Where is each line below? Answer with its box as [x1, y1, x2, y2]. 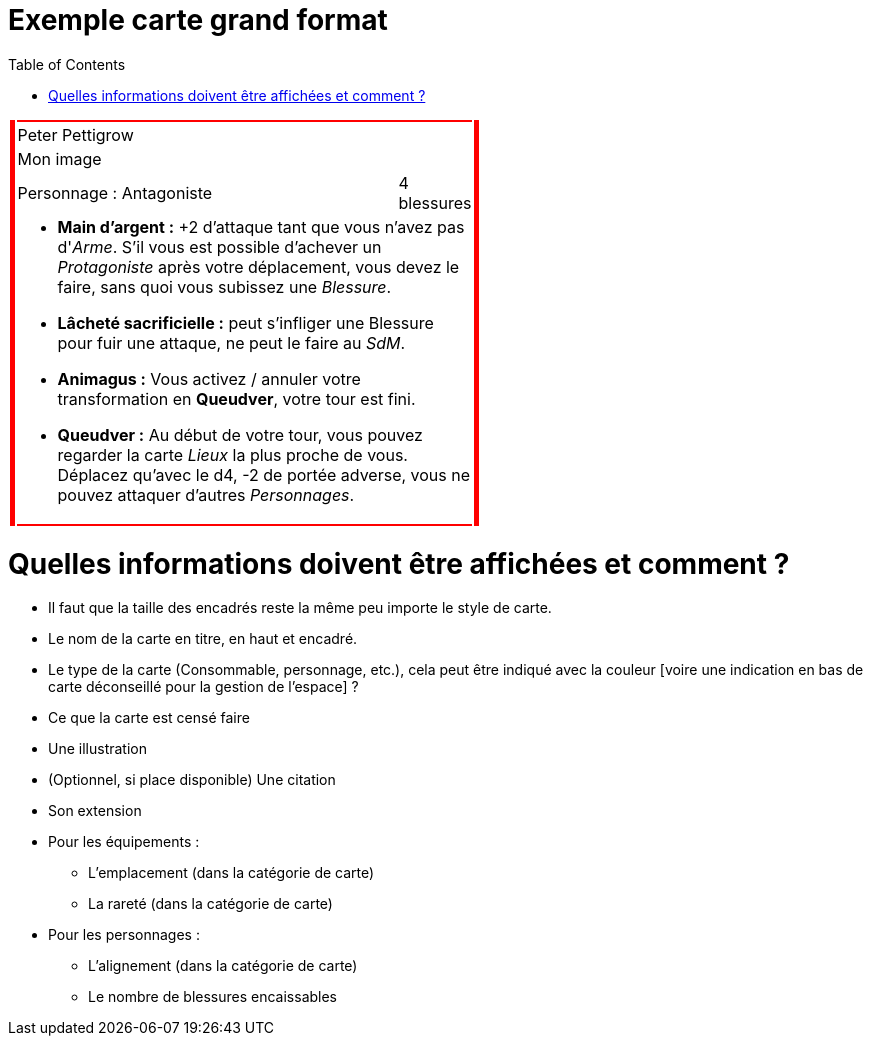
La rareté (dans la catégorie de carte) [88, 895, 333, 913]
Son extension [48, 802, 142, 820]
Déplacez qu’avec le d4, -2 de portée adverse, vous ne [57, 464, 471, 485]
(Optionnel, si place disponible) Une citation [48, 771, 336, 789]
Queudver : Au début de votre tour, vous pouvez [57, 424, 423, 445]
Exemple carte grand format [8, 3, 388, 37]
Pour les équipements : [48, 833, 200, 851]
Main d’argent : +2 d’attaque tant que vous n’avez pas [57, 216, 465, 237]
